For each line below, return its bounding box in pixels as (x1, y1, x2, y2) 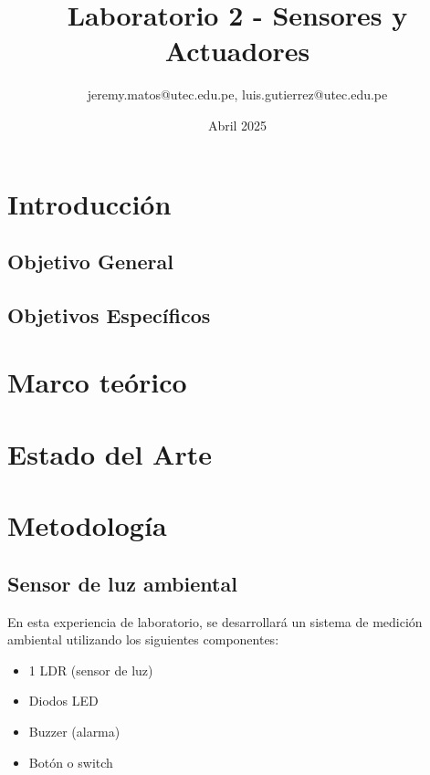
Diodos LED (28, 691, 99, 710)
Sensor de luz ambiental (7, 569, 237, 597)
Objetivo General (7, 247, 173, 276)
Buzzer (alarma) (28, 721, 121, 740)
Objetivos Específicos (7, 300, 211, 329)
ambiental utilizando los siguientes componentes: (7, 630, 279, 649)
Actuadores (164, 32, 310, 69)
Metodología (7, 507, 167, 544)
